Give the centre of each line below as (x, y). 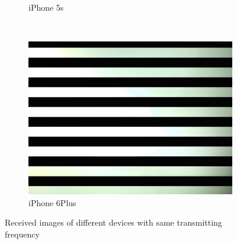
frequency (22, 234)
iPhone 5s (46, 7)
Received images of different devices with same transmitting (113, 222)
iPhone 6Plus (52, 202)
